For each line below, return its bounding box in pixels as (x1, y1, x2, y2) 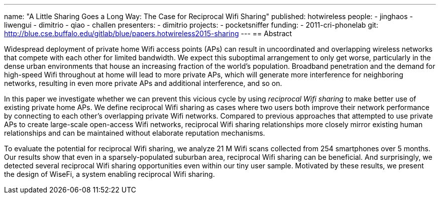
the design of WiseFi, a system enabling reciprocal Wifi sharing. (4, 170, 215, 178)
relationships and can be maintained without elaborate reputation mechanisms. (4, 129, 265, 137)
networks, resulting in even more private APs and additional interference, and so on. (4, 79, 282, 87)
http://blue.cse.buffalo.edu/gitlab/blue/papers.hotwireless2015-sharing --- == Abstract (4, 29, 292, 38)
